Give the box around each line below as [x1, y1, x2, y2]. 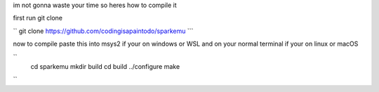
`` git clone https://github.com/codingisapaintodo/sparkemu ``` [13, 27, 194, 35]
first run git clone [13, 14, 63, 22]
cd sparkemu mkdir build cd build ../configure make [30, 62, 180, 70]
